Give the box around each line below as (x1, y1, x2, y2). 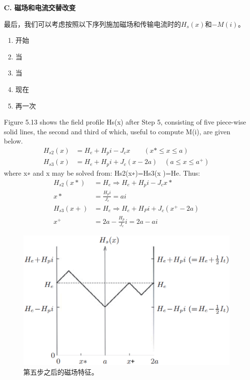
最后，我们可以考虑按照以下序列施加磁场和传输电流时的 (4, 18, 181, 29)
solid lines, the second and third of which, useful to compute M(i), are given (4, 126, 231, 136)
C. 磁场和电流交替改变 (4, 2, 76, 12)
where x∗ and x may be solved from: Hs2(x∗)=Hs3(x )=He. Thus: (4, 167, 200, 178)
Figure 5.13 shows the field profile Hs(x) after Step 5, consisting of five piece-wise (4, 117, 246, 127)
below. (4, 136, 23, 146)
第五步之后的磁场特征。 (23, 366, 98, 377)
